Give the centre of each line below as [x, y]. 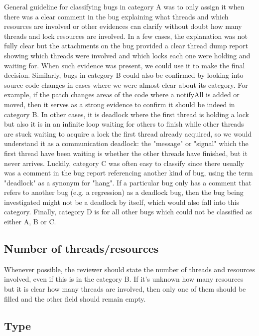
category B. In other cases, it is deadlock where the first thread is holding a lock [127, 114]
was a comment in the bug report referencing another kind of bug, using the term [129, 173]
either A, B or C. [30, 222]
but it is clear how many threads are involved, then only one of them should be [125, 289]
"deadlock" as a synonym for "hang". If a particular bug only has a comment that [128, 182]
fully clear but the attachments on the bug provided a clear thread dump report [126, 46]
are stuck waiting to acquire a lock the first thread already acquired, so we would [128, 133]
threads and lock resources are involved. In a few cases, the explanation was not [126, 36]
